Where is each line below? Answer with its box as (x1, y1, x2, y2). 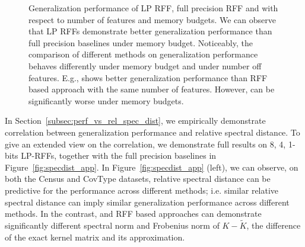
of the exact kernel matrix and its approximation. (5, 230, 185, 243)
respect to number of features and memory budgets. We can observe (28, 13, 276, 25)
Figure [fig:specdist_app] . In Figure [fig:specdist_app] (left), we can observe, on (5, 161, 298, 173)
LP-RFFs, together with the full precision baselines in (21, 149, 217, 162)
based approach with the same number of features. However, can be (28, 83, 275, 95)
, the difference (246, 219, 301, 231)
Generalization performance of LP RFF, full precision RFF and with (28, 2, 278, 14)
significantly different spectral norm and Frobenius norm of (5, 219, 220, 231)
